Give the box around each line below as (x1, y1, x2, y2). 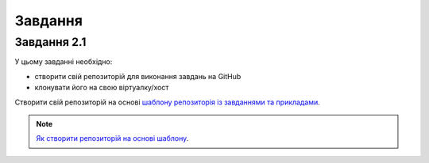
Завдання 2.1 (14, 35, 87, 49)
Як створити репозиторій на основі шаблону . (36, 134, 189, 143)
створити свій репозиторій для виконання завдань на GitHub (34, 71, 242, 81)
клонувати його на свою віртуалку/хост (34, 83, 169, 93)
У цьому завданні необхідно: (14, 57, 113, 66)
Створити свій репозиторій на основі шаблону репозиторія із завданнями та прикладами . (14, 97, 321, 107)
